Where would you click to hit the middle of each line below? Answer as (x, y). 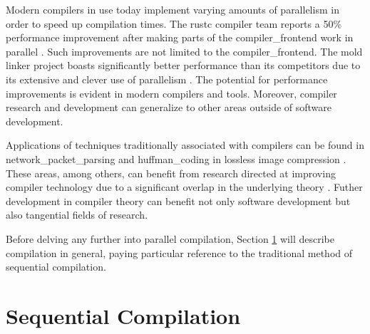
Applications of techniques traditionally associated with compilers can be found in (185, 145)
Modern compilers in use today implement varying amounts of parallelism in (173, 9)
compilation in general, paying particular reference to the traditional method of (179, 252)
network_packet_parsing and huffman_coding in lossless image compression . (176, 158)
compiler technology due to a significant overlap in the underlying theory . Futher (184, 187)
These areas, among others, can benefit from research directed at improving (171, 173)
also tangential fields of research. (77, 215)
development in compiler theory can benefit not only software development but (178, 200)
